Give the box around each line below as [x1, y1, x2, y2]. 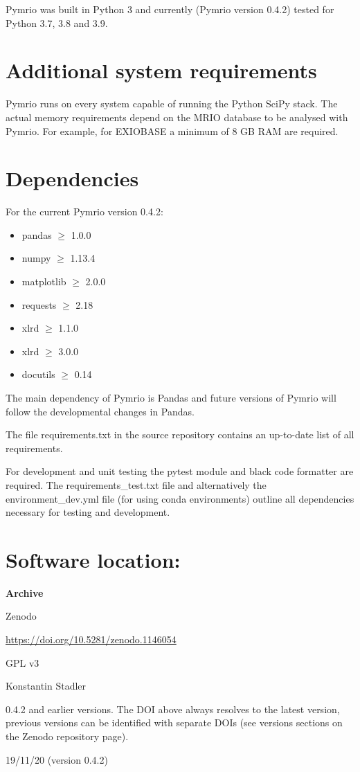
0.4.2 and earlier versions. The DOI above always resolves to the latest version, [6, 701, 340, 716]
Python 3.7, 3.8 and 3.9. [6, 15, 108, 30]
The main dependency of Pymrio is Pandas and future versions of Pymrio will [6, 390, 336, 404]
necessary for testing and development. [6, 505, 170, 519]
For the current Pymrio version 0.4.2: [6, 204, 163, 219]
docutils [21, 367, 55, 381]
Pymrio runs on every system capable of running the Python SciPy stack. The [6, 96, 338, 111]
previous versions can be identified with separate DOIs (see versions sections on [6, 715, 343, 730]
